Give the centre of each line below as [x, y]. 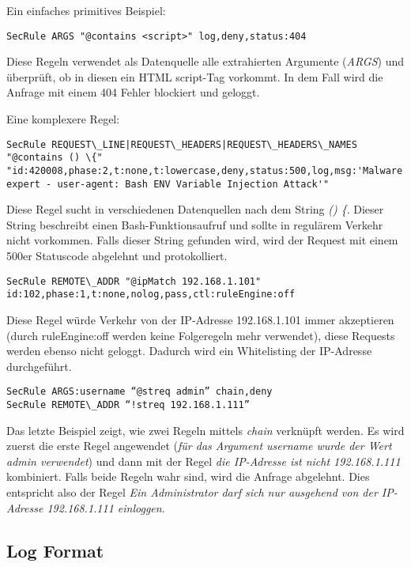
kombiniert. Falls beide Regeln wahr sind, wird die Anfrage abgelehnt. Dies [188, 476]
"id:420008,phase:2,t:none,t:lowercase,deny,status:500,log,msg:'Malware [205, 170]
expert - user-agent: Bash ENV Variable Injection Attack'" [168, 184]
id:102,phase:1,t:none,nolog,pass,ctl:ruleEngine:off [151, 295]
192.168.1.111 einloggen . [106, 507]
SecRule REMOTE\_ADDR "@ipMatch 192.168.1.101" [134, 281]
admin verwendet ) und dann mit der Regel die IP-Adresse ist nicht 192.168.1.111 [204, 461]
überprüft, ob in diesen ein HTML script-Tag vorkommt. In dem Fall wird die [195, 76]
